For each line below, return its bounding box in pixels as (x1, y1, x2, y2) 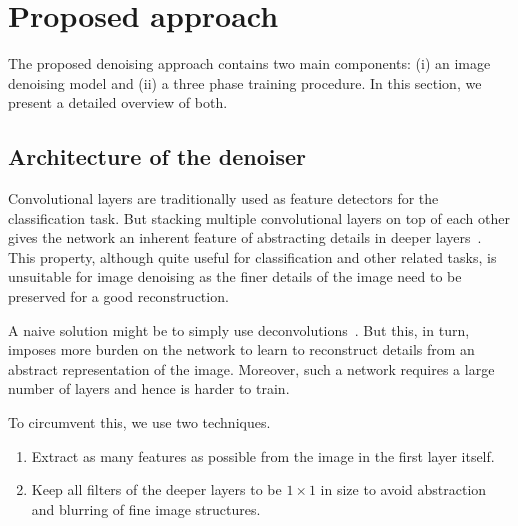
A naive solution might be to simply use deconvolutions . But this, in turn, (8, 319, 470, 340)
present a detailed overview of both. (8, 92, 228, 113)
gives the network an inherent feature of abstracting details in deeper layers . (8, 227, 482, 248)
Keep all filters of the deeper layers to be (31, 479, 282, 500)
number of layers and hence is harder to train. (8, 378, 290, 399)
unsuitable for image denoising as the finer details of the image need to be (8, 266, 462, 287)
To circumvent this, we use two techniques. (8, 412, 271, 433)
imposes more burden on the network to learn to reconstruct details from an (8, 339, 475, 360)
